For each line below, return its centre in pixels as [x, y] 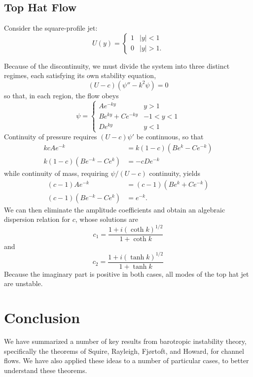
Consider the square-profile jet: [51, 28]
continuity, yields [175, 173]
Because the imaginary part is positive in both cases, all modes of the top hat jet [126, 273]
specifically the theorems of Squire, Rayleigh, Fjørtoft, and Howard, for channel [124, 351]
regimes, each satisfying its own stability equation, [80, 75]
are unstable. [23, 283]
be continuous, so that [170, 137]
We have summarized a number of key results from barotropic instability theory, [125, 341]
